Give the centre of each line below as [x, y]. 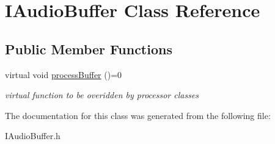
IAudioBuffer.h [33, 136]
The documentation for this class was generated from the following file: [138, 115]
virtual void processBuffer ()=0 [64, 74]
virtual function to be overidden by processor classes [102, 95]
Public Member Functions [89, 49]
